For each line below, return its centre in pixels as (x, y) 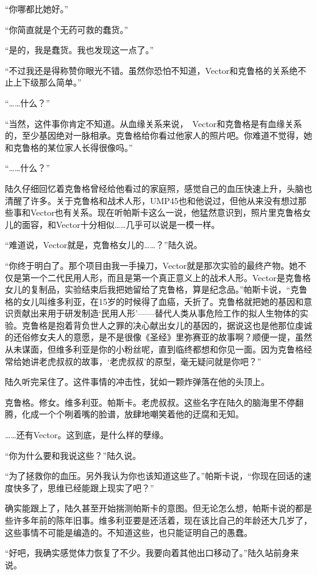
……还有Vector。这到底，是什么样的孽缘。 (87, 435)
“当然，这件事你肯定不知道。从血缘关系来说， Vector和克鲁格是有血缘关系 (154, 123)
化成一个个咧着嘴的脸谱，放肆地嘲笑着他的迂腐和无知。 (133, 414)
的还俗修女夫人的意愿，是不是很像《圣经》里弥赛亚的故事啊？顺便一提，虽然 (158, 337)
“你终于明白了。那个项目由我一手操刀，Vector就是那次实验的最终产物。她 (151, 265)
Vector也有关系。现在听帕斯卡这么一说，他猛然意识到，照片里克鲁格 (166, 212)
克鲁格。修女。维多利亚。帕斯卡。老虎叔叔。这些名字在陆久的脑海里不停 (150, 402)
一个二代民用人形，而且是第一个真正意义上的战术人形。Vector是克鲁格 (170, 277)
